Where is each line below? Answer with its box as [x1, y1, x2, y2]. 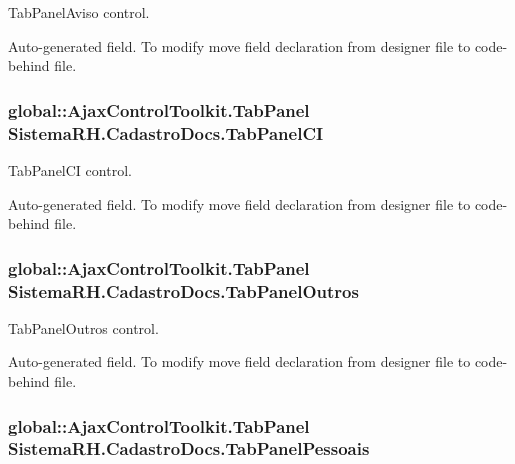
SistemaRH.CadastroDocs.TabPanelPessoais [8, 436, 370, 461]
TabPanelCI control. [8, 159, 132, 180]
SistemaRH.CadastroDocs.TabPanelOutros [8, 278, 359, 303]
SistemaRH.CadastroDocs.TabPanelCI [8, 120, 324, 145]
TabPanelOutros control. [8, 317, 159, 338]
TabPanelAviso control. [8, 2, 150, 22]
